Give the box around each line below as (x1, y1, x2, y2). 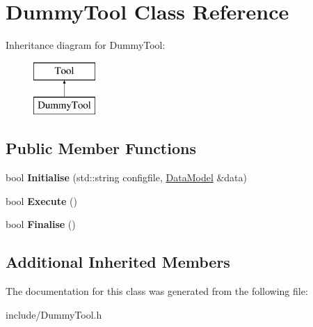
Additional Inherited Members (6, 251, 230, 273)
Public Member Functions (6, 137, 196, 159)
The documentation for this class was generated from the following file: (6, 284, 308, 298)
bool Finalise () (6, 217, 76, 231)
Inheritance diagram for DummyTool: (6, 38, 166, 52)
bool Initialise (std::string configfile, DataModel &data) (6, 170, 248, 185)
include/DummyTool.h (6, 307, 102, 321)
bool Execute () (6, 193, 77, 208)
